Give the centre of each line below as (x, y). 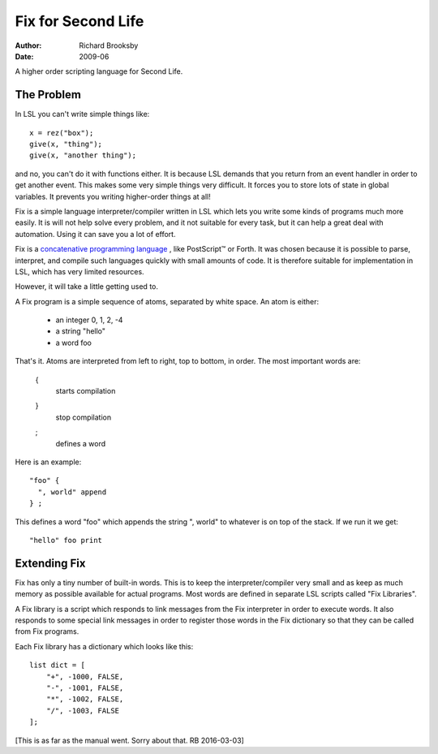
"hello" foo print (66, 540)
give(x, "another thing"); (83, 155)
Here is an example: (48, 462)
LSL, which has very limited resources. (80, 271)
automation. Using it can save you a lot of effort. (95, 234)
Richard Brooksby (109, 45)
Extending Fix (50, 563)
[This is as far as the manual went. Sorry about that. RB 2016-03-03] (130, 740)
